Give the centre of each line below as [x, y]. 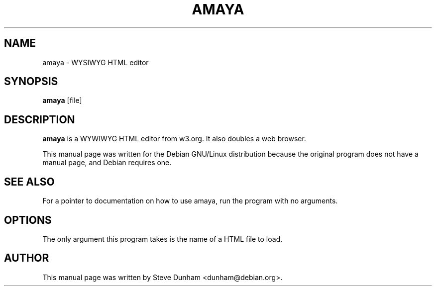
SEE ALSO [29, 182]
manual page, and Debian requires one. [107, 163]
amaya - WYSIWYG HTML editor [96, 62]
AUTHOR [27, 258]
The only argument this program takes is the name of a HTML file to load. [163, 239]
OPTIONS [28, 220]
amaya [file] [62, 100]
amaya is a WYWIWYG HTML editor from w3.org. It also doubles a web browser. [174, 139]
